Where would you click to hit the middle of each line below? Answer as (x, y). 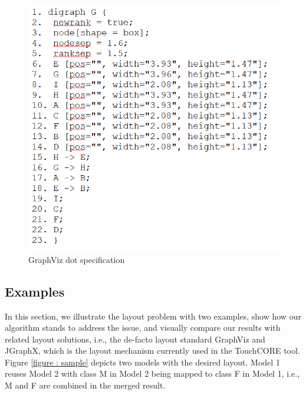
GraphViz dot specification (77, 259)
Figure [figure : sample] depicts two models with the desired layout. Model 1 (142, 362)
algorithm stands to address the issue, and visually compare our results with (143, 327)
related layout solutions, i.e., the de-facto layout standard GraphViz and (135, 339)
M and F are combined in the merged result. (85, 385)
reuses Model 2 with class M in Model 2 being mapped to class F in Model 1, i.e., (152, 373)
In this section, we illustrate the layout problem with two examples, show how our (153, 316)
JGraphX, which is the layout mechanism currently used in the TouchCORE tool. (152, 350)
